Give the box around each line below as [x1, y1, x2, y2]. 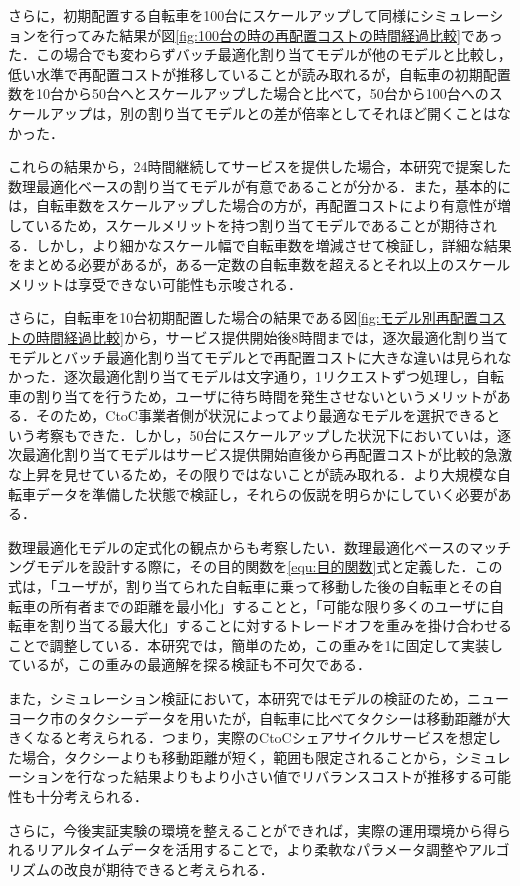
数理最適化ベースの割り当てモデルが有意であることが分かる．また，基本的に [8, 175, 511, 196]
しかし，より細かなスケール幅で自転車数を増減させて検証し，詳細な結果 [35, 234, 512, 255]
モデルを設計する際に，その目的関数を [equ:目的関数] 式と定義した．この [35, 556, 503, 577]
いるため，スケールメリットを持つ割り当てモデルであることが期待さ [35, 214, 483, 235]
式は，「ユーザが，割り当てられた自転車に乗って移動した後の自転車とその [8, 576, 489, 597]
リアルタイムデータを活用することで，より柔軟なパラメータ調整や [35, 839, 468, 860]
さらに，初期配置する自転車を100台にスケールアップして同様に [8, 5, 420, 25]
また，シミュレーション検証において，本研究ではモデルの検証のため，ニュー [8, 688, 510, 708]
